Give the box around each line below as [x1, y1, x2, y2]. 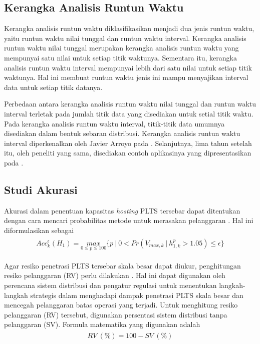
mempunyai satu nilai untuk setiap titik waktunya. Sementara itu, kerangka [4, 52, 237, 62]
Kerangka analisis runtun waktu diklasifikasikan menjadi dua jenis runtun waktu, [4, 23, 254, 33]
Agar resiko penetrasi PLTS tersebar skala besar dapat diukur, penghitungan [4, 260, 241, 270]
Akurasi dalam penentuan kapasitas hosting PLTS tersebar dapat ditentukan [4, 205, 240, 215]
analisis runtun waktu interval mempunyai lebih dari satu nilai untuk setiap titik [4, 62, 252, 72]
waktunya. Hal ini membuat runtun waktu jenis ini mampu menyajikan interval [4, 72, 248, 82]
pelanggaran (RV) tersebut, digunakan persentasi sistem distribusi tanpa [4, 309, 227, 319]
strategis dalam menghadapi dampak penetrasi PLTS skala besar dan [30, 289, 243, 300]
